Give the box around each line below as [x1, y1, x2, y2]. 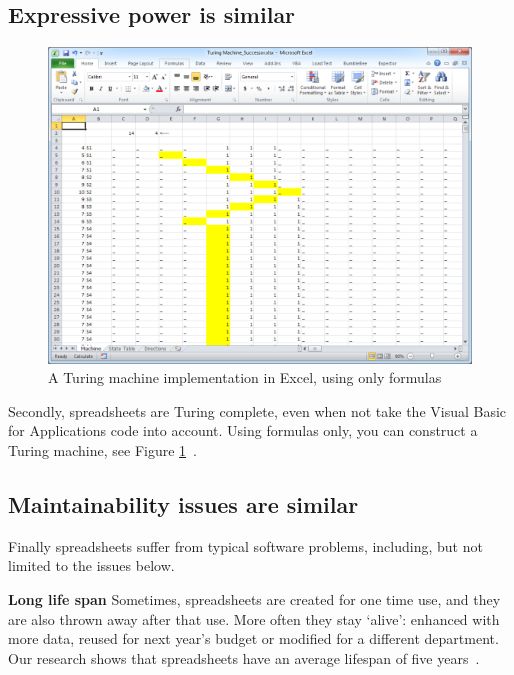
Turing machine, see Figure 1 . [8, 440, 197, 461]
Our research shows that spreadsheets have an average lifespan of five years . [8, 647, 480, 668]
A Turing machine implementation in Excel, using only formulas [48, 367, 442, 388]
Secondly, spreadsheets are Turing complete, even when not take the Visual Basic [8, 400, 507, 421]
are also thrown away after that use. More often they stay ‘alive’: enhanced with [8, 608, 500, 629]
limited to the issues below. [8, 555, 175, 576]
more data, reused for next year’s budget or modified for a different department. [8, 628, 499, 649]
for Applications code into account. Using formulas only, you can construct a [8, 420, 478, 441]
